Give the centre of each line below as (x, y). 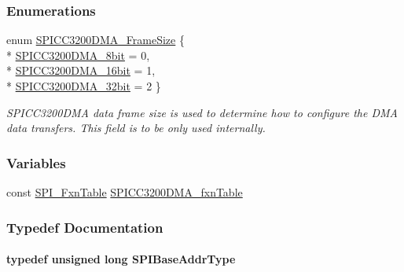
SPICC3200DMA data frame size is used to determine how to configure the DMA (202, 112)
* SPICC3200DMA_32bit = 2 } (84, 86)
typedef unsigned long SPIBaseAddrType (121, 259)
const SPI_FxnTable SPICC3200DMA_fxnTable (125, 192)
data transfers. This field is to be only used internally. (136, 128)
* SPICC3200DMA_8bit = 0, (78, 55)
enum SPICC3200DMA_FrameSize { (95, 40)
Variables (36, 162)
